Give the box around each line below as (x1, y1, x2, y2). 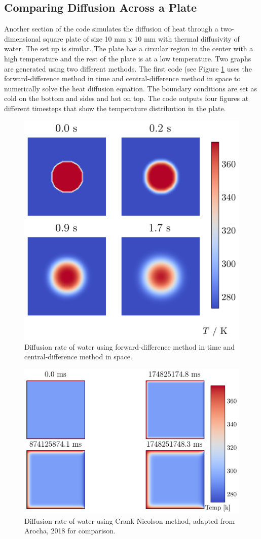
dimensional (4, 33, 41, 44)
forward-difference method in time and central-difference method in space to (4, 73, 241, 84)
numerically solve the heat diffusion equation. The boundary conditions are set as (4, 83, 257, 93)
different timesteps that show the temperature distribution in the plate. (4, 103, 226, 113)
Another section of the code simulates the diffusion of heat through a (4, 23, 218, 34)
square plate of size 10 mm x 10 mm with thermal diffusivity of (43, 33, 240, 44)
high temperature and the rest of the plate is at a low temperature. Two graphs (4, 53, 251, 63)
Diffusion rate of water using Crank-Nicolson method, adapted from (24, 515, 235, 526)
